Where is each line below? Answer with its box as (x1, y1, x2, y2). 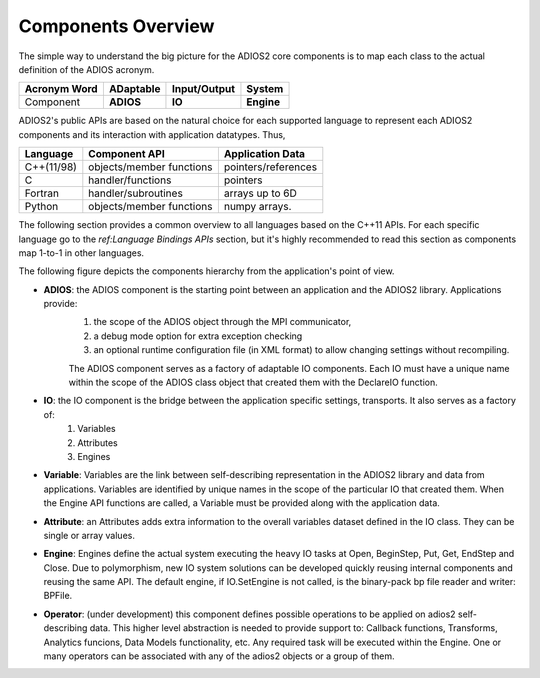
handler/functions (88, 173, 172, 187)
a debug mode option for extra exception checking (93, 330, 303, 342)
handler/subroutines (88, 186, 184, 200)
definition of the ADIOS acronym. (18, 63, 155, 75)
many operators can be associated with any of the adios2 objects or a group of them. (43, 650, 395, 662)
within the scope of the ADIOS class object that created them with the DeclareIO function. (68, 376, 439, 389)
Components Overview (18, 15, 215, 37)
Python (24, 200, 59, 214)
